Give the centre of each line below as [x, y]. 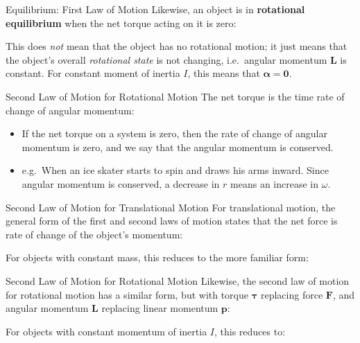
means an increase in [275, 183]
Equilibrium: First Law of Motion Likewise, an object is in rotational [155, 9]
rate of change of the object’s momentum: [94, 234]
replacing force [292, 294]
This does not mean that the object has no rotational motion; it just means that [177, 46]
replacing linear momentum [160, 308]
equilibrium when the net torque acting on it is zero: [121, 23]
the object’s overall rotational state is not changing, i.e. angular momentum [166, 59]
